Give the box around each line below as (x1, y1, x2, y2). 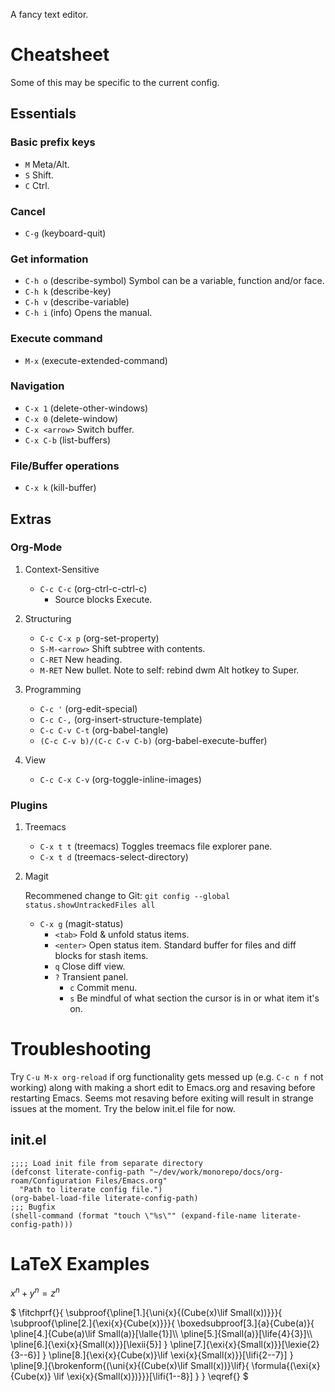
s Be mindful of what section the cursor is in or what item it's (69, 992, 320, 1004)
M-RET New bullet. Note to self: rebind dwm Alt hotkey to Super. (39, 664, 300, 676)
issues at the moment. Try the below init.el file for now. (10, 1103, 236, 1115)
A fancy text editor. (10, 9, 89, 20)
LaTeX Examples (10, 1253, 150, 1276)
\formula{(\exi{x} (251, 1360, 321, 1372)
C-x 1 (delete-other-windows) (24, 402, 149, 414)
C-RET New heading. (39, 653, 123, 665)
